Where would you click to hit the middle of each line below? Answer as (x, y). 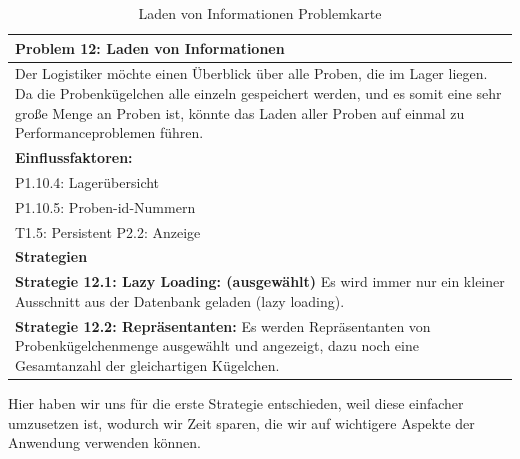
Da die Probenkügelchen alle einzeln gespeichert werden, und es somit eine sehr (258, 93)
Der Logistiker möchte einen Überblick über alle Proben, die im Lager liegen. (251, 73)
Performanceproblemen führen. (109, 132)
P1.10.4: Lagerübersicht (87, 181)
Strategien (51, 256)
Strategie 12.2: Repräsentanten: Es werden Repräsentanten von (223, 325)
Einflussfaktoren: (74, 157)
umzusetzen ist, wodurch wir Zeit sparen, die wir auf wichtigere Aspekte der (241, 422)
